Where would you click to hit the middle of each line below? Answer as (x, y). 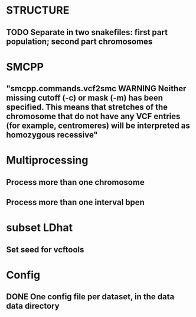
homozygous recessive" (52, 135)
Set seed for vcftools (45, 249)
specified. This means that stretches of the (87, 107)
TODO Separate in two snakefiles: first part (87, 32)
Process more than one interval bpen (75, 202)
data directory (33, 306)
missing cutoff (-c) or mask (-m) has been (85, 98)
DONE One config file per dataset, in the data (90, 297)
